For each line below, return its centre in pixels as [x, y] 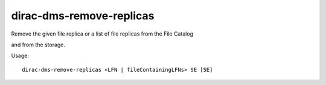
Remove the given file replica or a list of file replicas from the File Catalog [102, 34]
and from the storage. [38, 45]
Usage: [20, 56]
